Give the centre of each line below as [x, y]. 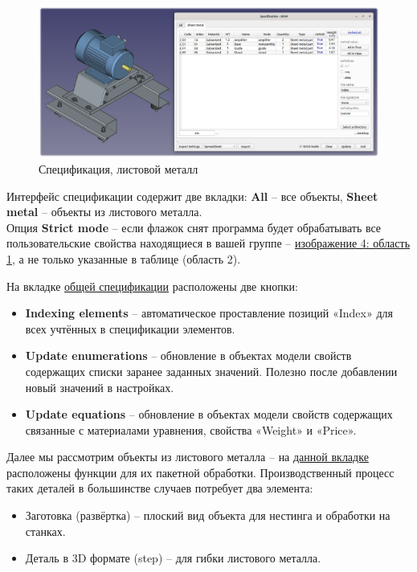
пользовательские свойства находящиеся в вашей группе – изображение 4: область [208, 243]
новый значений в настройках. [100, 387]
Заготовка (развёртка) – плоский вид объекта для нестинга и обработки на [208, 515]
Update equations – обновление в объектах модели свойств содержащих [209, 414]
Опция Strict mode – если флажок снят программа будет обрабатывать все [194, 227]
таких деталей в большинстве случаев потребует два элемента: [160, 488]
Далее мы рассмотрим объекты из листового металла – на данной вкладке [188, 457]
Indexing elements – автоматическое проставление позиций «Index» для [209, 313]
